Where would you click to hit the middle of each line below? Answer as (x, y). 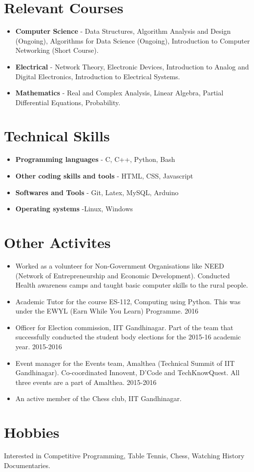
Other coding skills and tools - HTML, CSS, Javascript (104, 176)
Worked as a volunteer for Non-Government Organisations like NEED (120, 265)
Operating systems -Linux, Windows (74, 209)
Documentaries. (27, 465)
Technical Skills (57, 136)
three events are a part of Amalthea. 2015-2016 (86, 382)
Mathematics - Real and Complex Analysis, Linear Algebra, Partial (119, 93)
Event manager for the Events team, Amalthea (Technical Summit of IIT (125, 363)
